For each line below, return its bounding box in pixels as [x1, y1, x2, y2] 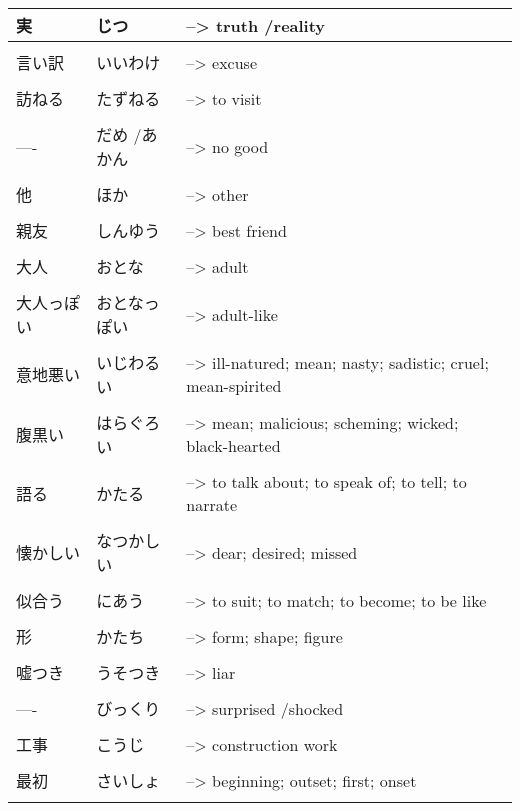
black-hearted [186, 434, 281, 457]
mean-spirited [186, 374, 282, 397]
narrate [186, 493, 238, 516]
